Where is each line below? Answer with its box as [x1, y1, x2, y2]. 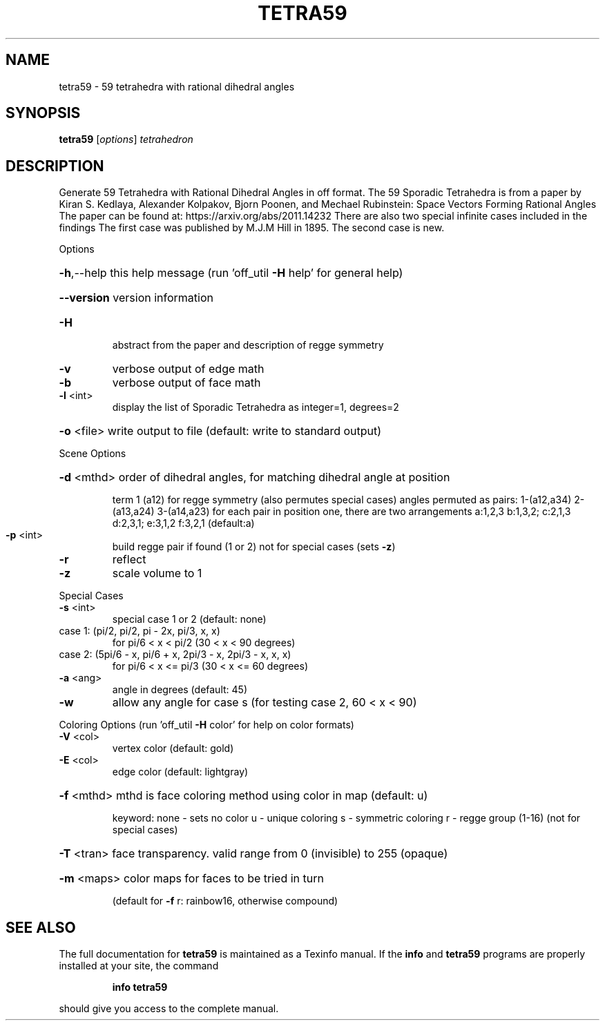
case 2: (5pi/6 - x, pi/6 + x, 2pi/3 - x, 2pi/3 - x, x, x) [59, 648, 291, 661]
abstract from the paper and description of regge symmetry [112, 339, 384, 351]
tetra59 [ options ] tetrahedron [59, 133, 193, 146]
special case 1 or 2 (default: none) [112, 613, 267, 626]
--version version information [59, 291, 213, 305]
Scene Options [59, 447, 126, 460]
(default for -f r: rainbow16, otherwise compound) [112, 895, 338, 907]
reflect [112, 552, 146, 567]
